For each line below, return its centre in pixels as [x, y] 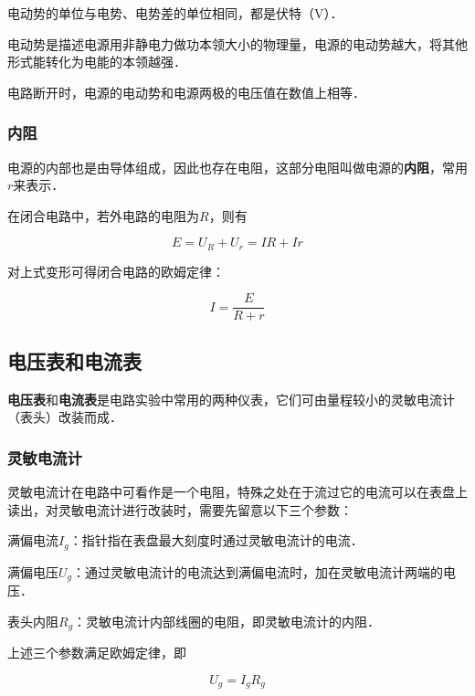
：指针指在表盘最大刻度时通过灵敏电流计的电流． [216, 540]
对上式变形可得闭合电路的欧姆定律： [116, 271]
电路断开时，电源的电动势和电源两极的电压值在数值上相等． [186, 92]
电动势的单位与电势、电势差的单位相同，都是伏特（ [161, 13]
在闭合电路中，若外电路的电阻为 [103, 215]
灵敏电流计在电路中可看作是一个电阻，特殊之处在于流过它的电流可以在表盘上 [237, 492]
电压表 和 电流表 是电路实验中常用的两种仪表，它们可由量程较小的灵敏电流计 [231, 399]
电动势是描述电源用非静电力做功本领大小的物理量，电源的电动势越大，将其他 [237, 43]
